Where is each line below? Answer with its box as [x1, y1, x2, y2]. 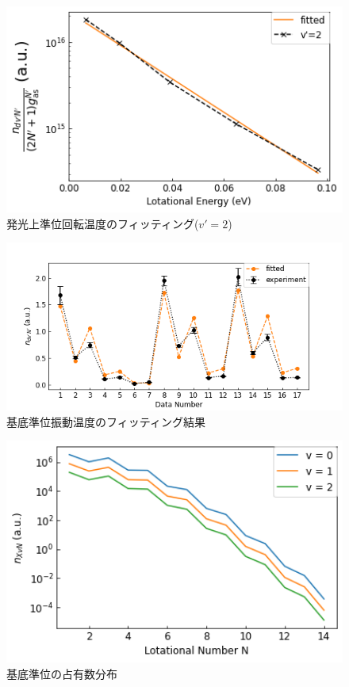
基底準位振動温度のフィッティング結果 [6, 413, 205, 429]
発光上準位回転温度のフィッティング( [6, 215, 199, 231]
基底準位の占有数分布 [6, 665, 117, 681]
